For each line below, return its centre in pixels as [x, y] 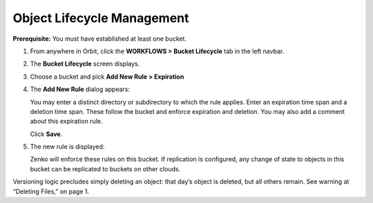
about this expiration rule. [66, 122]
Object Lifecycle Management [101, 18]
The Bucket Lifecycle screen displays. [85, 64]
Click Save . [46, 134]
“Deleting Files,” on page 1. [51, 191]
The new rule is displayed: [67, 147]
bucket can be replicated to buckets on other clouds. [105, 168]
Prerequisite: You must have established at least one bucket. [99, 39]
